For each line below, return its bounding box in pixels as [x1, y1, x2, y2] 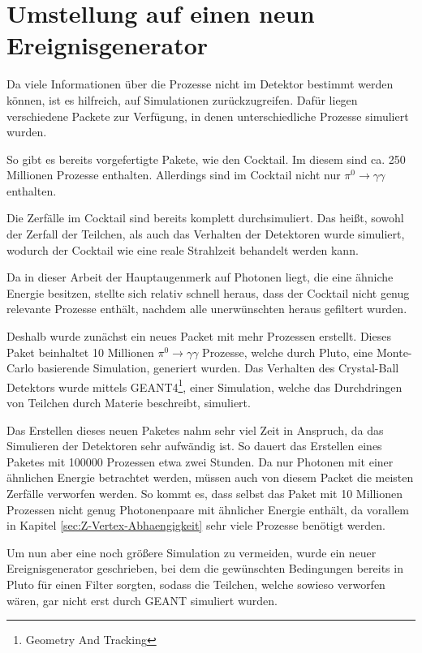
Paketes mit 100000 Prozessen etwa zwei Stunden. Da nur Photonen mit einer [6, 453, 394, 470]
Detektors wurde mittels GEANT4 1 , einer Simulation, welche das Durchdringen [6, 376, 403, 395]
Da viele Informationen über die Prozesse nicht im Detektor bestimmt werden [6, 75, 394, 92]
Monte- [376, 343, 412, 360]
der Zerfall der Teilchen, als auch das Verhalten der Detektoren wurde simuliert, [6, 226, 405, 243]
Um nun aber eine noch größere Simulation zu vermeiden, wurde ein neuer [6, 543, 377, 561]
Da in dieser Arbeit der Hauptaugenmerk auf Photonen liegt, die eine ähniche [6, 269, 394, 286]
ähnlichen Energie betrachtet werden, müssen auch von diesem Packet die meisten [6, 469, 414, 486]
